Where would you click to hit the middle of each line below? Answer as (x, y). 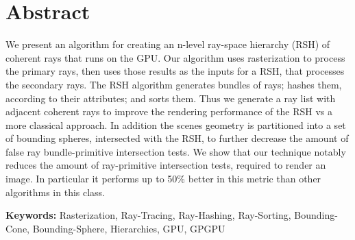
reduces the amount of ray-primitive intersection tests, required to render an (166, 165)
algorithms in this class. (56, 192)
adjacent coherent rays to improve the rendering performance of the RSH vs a (169, 111)
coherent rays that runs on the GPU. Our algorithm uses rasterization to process (175, 57)
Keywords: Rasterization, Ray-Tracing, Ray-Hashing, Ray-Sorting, (148, 215)
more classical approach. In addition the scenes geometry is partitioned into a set (176, 124)
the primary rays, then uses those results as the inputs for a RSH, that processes (175, 71)
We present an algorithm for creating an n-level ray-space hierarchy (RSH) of (168, 44)
